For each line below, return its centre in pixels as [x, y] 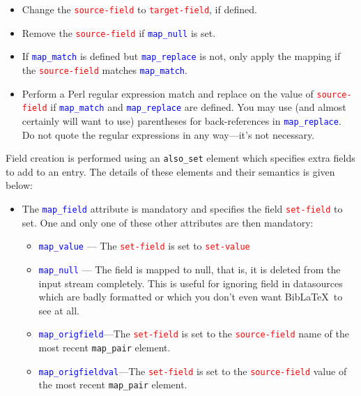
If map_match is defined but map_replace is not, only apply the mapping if [181, 56]
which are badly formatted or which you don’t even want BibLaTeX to [191, 297]
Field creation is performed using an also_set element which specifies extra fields [180, 158]
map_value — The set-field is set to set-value [144, 246]
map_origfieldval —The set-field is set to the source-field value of [193, 371]
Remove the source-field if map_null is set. [119, 32]
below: [19, 185]
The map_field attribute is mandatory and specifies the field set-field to [182, 209]
